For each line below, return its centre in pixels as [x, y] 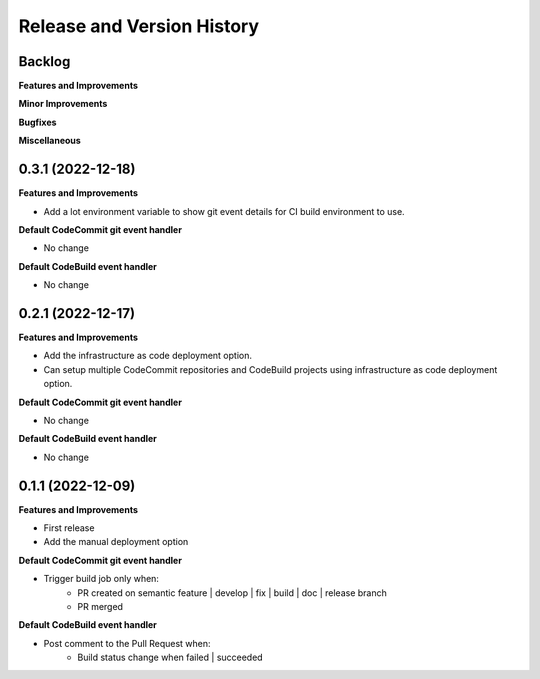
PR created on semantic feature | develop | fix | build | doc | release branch [232, 592]
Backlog [44, 61]
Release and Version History [139, 26]
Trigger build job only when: [101, 579]
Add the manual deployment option [116, 542]
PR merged [100, 606]
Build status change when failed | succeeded [170, 657]
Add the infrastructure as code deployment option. [147, 356]
